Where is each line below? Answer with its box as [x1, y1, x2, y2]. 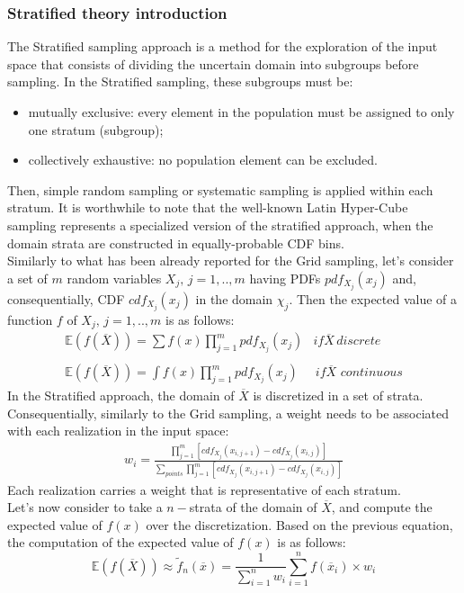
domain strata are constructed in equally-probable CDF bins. [7, 233, 344, 252]
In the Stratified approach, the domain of [7, 386, 235, 405]
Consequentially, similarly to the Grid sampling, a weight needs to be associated [7, 403, 450, 422]
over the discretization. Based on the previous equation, [146, 515, 453, 534]
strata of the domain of [189, 498, 317, 517]
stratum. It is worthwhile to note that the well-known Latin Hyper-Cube [7, 198, 408, 217]
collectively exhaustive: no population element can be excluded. [28, 150, 378, 169]
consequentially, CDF [7, 289, 125, 308]
